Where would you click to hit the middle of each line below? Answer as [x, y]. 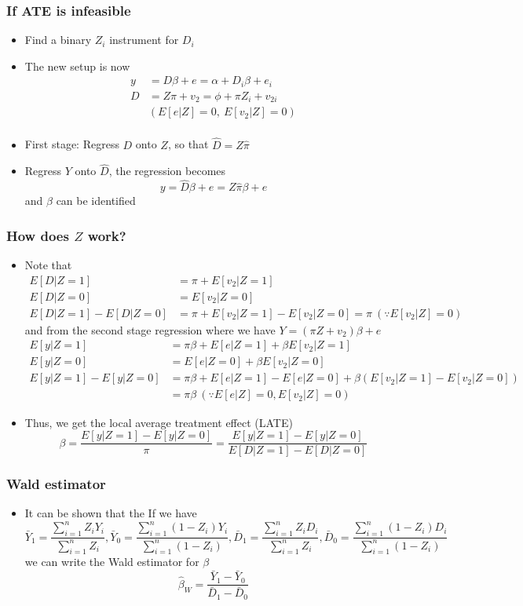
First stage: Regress [72, 144]
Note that [48, 265]
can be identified [96, 201]
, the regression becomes [167, 171]
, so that [188, 144]
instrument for [144, 40]
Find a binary [58, 40]
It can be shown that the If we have [111, 513]
